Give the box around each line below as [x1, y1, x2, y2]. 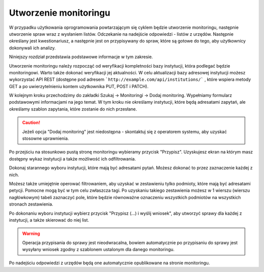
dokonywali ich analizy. [9, 45, 56, 51]
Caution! [22, 120, 41, 126]
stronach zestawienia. [9, 201, 53, 207]
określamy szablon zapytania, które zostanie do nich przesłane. [9, 106, 137, 112]
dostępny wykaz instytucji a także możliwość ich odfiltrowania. [9, 156, 136, 161]
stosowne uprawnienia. [22, 136, 69, 141]
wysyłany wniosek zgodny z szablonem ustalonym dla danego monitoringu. [22, 247, 175, 252]
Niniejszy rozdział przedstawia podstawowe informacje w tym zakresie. [9, 54, 154, 60]
